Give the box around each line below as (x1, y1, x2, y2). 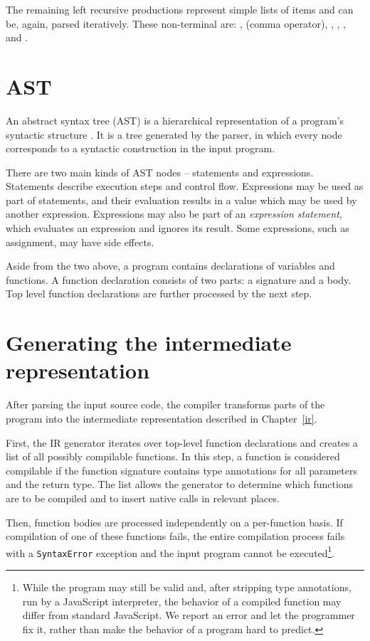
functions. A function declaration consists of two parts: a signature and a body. (6, 272, 351, 287)
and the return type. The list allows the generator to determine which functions (6, 477, 354, 492)
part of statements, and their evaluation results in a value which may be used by (6, 192, 357, 207)
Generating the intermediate (6, 328, 292, 357)
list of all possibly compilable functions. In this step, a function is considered (6, 449, 340, 464)
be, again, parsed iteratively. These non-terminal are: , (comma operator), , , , (6, 16, 346, 31)
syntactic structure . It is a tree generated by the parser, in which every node (6, 127, 342, 142)
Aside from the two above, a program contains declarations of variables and (6, 258, 335, 273)
